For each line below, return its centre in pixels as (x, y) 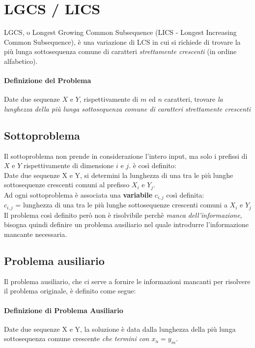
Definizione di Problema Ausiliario (64, 310)
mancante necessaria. (36, 234)
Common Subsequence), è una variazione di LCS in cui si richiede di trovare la (122, 42)
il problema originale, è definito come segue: (70, 291)
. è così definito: (153, 165)
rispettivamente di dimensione (69, 165)
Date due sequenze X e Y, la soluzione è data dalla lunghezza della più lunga (120, 329)
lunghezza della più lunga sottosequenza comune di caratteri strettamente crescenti (127, 108)
